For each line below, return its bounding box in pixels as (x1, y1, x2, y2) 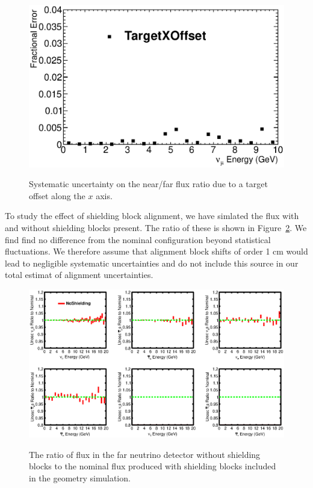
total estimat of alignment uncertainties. (5, 268, 153, 281)
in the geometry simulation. (29, 472, 131, 484)
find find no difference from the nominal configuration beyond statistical (5, 233, 271, 246)
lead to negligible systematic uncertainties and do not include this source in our (5, 256, 299, 269)
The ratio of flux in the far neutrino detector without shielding (29, 448, 261, 460)
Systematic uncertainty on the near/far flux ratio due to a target (29, 178, 268, 190)
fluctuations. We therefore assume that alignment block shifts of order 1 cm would (5, 245, 308, 258)
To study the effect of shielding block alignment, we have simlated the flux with (5, 209, 299, 222)
